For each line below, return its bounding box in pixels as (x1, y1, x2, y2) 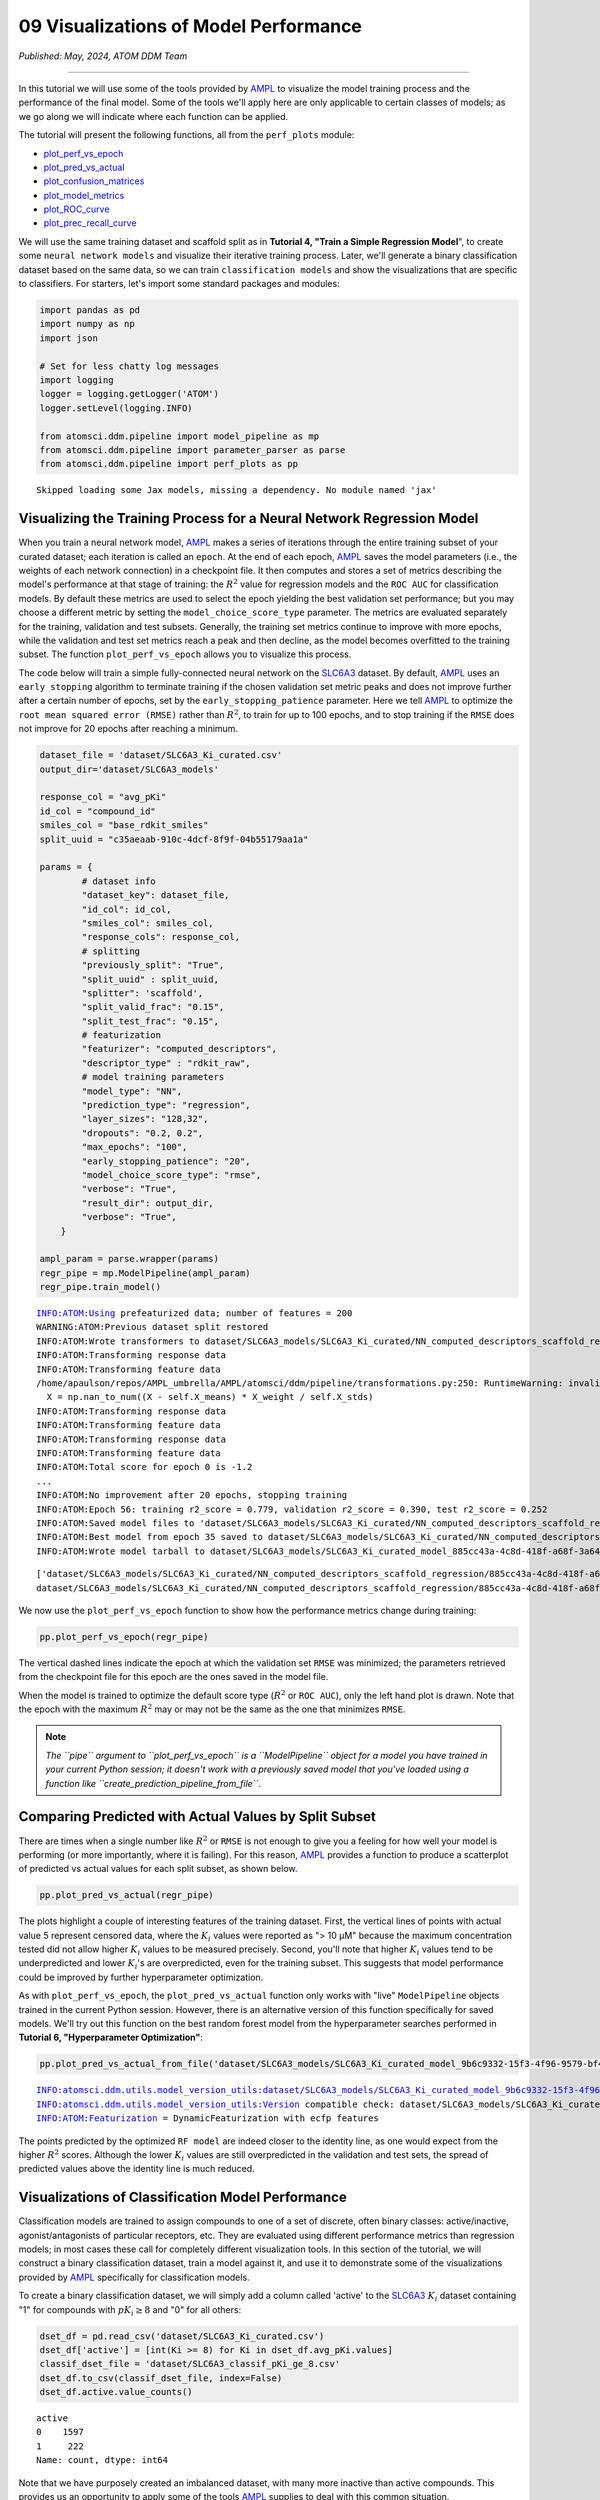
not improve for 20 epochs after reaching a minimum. (18, 723, 239, 735)
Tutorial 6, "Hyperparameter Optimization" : (18, 2031, 204, 2044)
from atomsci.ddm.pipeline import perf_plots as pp (39, 458, 299, 470)
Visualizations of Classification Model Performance (18, 2189, 347, 2206)
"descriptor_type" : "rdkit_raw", (81, 1057, 251, 1069)
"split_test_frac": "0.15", (81, 1015, 220, 1027)
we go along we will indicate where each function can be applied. (18, 110, 289, 122)
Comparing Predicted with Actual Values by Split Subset (18, 1808, 377, 1825)
